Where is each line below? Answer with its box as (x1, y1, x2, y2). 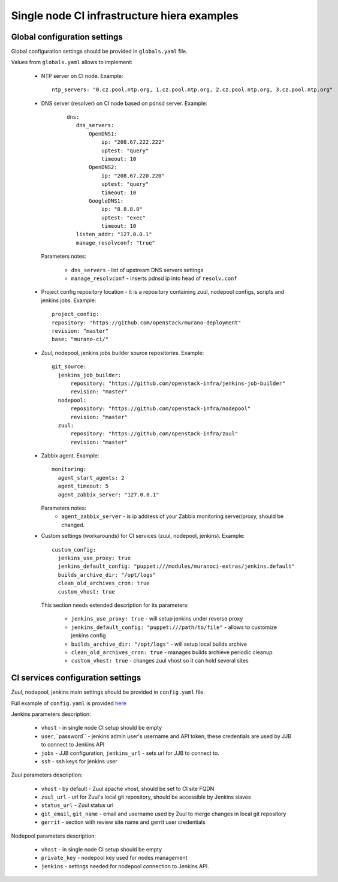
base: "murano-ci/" (52, 336, 109, 343)
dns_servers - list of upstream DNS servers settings (71, 266, 204, 273)
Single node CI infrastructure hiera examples (11, 9, 239, 22)
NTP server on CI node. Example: (41, 72, 123, 79)
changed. (61, 521, 85, 528)
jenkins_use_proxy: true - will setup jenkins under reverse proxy (71, 615, 243, 622)
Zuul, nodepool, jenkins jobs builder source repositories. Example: (41, 349, 204, 356)
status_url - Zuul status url (41, 802, 114, 809)
